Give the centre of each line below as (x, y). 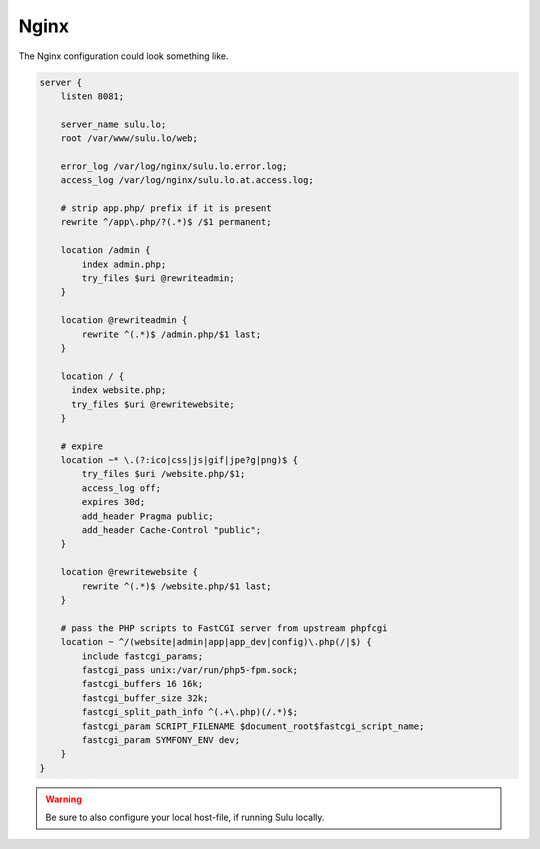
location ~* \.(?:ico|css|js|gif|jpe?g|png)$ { (179, 460)
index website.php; (119, 390)
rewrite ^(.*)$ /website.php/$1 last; (176, 586)
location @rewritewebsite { (129, 572)
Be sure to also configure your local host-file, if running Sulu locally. (185, 817)
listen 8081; (92, 96)
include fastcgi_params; (142, 656)
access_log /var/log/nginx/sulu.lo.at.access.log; (187, 180)
